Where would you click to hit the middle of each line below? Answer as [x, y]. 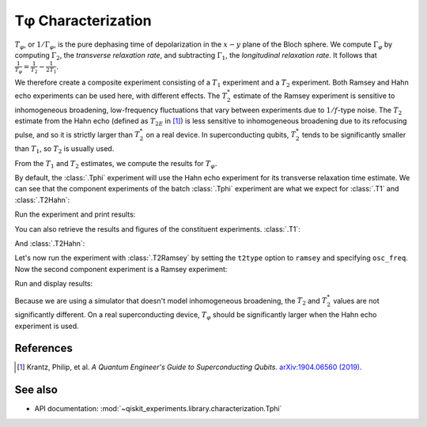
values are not [356, 300]
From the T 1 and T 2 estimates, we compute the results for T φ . [116, 164]
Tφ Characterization [83, 21]
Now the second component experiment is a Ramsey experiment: [121, 269]
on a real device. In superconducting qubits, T [221, 134]
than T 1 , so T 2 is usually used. [64, 150]
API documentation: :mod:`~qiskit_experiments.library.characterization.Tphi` [158, 409]
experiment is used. [47, 326]
